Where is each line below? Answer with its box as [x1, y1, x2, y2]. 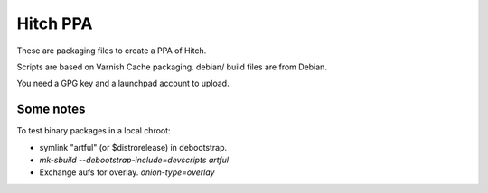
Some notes [16, 102, 86, 117]
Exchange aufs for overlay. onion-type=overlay [39, 167, 215, 178]
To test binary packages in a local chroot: [16, 125, 171, 136]
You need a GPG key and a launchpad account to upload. [16, 78, 230, 89]
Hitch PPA [16, 14, 93, 33]
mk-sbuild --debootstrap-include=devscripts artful [39, 154, 230, 166]
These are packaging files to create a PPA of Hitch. [16, 45, 207, 56]
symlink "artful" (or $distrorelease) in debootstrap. [39, 142, 228, 152]
